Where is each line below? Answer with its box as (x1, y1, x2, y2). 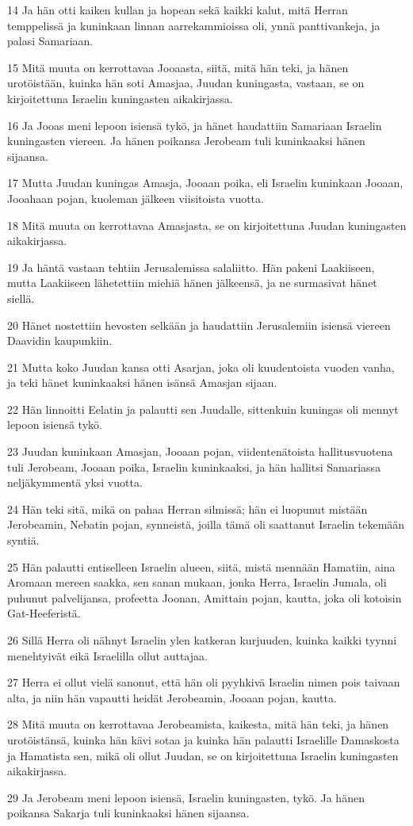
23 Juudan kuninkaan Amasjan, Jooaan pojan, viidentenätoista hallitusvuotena (7, 443, 393, 460)
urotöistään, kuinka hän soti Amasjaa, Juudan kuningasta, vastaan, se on (7, 75, 365, 91)
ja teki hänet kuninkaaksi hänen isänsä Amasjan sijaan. (7, 374, 277, 391)
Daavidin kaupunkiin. (7, 332, 113, 349)
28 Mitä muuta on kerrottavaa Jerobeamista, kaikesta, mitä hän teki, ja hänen (7, 716, 389, 732)
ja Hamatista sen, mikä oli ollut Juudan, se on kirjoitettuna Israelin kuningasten (7, 747, 399, 763)
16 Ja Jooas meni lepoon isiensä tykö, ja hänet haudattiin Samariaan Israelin (7, 117, 382, 133)
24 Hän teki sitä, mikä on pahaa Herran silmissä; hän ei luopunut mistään (7, 500, 368, 517)
